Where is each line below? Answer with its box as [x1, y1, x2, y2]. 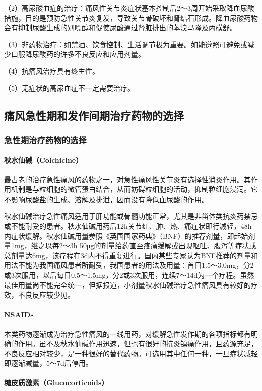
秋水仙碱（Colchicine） [4, 155, 83, 165]
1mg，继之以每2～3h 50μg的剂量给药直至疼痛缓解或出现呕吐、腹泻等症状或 [11, 240, 256, 251]
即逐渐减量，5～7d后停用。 [4, 358, 93, 368]
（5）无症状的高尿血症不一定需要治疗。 [4, 82, 135, 93]
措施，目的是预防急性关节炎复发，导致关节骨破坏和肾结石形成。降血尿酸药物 [4, 12, 258, 23]
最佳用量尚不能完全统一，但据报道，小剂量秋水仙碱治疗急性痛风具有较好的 [4, 279, 251, 290]
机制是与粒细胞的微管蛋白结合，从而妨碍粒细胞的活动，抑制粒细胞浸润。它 [11, 184, 258, 194]
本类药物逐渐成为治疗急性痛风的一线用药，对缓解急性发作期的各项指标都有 [4, 328, 251, 339]
